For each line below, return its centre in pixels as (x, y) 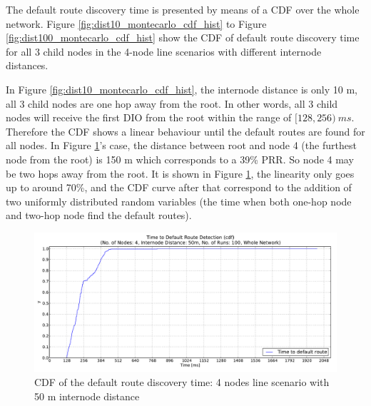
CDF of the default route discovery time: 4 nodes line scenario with (182, 381)
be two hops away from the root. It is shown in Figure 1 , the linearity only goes (180, 173)
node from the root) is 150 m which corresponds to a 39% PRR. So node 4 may (180, 159)
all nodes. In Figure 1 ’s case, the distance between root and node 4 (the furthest (181, 145)
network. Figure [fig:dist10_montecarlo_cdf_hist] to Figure (136, 23)
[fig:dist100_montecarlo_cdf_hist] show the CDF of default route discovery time (183, 37)
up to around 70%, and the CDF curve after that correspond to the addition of (179, 187)
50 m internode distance (87, 396)
